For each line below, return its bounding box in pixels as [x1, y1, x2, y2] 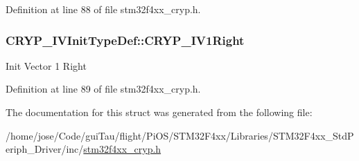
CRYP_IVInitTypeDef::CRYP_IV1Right [6, 31, 245, 48]
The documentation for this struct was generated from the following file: [6, 105, 313, 119]
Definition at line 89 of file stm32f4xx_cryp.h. [6, 82, 201, 96]
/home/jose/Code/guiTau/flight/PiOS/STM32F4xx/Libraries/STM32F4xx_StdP [6, 128, 354, 142]
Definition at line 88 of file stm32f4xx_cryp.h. [6, 2, 201, 16]
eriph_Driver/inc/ [6, 142, 84, 156]
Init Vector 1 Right [6, 58, 87, 73]
